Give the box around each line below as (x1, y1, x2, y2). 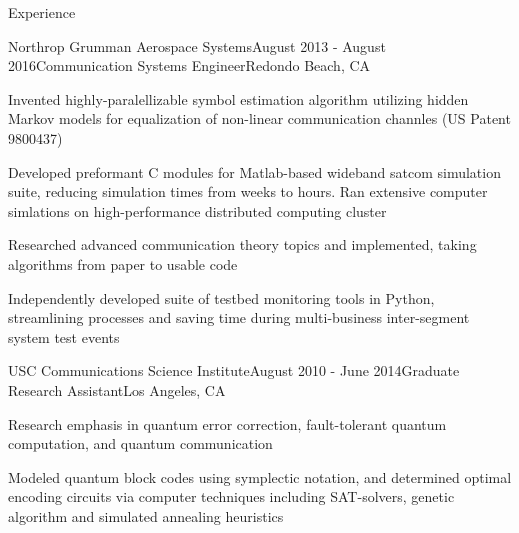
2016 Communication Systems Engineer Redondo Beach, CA (8, 55, 371, 76)
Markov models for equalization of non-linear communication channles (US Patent (8, 108, 511, 129)
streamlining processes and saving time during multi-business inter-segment (8, 307, 470, 328)
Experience (8, 2, 76, 22)
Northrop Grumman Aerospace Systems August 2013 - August (8, 35, 386, 56)
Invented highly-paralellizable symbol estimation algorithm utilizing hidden (8, 88, 469, 109)
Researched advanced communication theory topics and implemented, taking (8, 234, 477, 255)
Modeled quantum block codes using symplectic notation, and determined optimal (8, 466, 512, 487)
